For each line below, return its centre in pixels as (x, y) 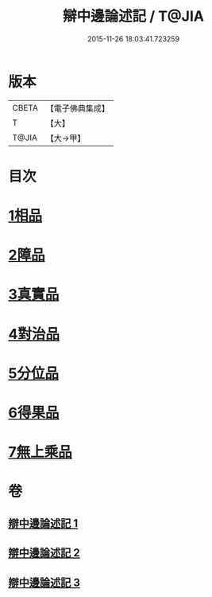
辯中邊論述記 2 (44, 553)
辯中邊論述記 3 (44, 582)
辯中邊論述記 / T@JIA (133, 16)
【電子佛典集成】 (77, 108)
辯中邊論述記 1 (43, 523)
